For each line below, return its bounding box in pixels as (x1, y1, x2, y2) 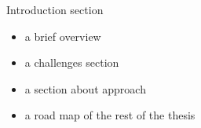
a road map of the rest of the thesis (24, 107, 196, 123)
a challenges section (24, 54, 119, 71)
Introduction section (6, 2, 104, 17)
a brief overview (24, 27, 101, 44)
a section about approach (24, 80, 146, 97)
